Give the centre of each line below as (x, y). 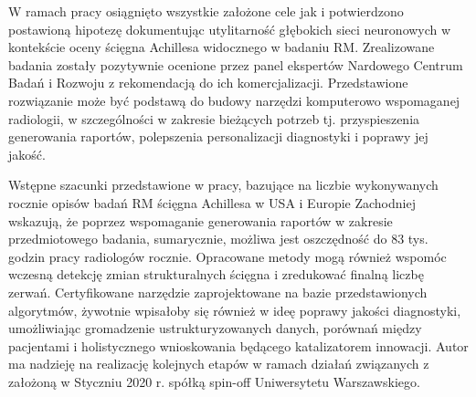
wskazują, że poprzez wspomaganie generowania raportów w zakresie (201, 220)
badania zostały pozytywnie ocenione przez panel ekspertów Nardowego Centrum (236, 64)
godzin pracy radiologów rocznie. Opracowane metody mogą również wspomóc (227, 256)
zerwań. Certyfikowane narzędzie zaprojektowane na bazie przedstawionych (218, 292)
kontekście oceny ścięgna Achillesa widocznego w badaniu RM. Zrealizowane (222, 47)
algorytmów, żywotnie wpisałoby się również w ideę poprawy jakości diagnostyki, (235, 310)
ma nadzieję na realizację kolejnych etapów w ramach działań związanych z (219, 364)
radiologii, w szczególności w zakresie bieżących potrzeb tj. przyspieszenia (214, 118)
